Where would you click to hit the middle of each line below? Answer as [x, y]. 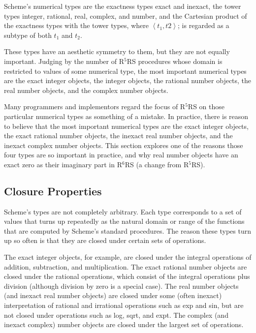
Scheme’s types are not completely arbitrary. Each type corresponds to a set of [123, 211]
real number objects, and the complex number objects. [86, 90]
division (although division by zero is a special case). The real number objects [121, 286]
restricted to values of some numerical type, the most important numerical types [125, 71]
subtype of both [28, 35]
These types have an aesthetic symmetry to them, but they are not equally [117, 51]
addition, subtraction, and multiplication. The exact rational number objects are [126, 266]
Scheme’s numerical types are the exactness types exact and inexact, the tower [123, 6]
